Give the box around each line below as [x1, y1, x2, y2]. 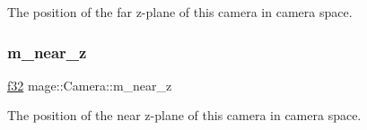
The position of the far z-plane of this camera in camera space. [7, 3, 353, 21]
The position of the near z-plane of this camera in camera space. [7, 106, 362, 125]
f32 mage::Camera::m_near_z [7, 75, 172, 94]
